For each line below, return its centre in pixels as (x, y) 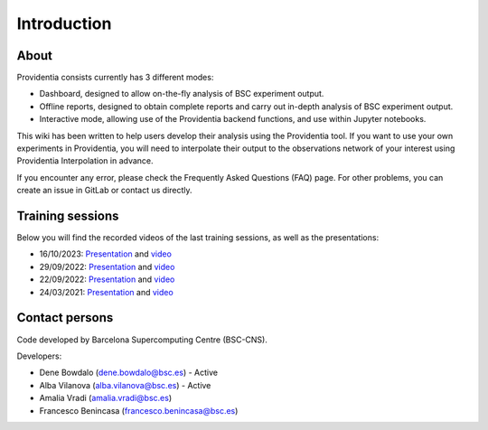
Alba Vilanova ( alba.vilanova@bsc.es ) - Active (125, 385)
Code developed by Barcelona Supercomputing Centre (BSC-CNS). (142, 340)
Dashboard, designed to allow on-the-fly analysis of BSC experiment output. (182, 94)
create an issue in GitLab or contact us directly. (105, 191)
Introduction (64, 23)
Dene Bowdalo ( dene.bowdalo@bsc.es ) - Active (129, 373)
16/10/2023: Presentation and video (105, 254)
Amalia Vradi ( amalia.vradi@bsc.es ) (105, 398)
